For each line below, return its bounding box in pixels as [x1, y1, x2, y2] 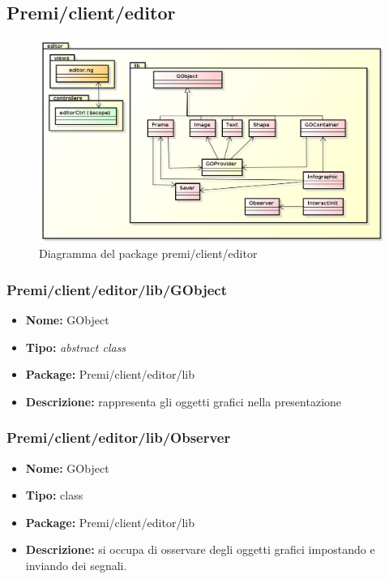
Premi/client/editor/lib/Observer [6, 427, 231, 448]
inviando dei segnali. [25, 557, 127, 574]
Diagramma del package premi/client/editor [39, 245, 258, 262]
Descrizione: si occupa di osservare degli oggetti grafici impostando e [25, 541, 375, 558]
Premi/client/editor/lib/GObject [6, 279, 228, 299]
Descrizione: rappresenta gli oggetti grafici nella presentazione [25, 392, 342, 410]
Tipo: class [25, 487, 83, 504]
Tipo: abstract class [25, 338, 126, 355]
